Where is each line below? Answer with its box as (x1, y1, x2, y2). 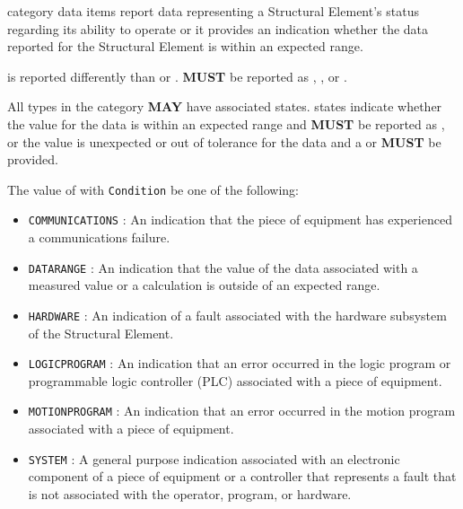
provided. (7, 150, 58, 169)
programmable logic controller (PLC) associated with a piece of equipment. (28, 371, 442, 390)
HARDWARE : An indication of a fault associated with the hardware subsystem (28, 305, 447, 324)
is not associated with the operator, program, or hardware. (28, 484, 352, 503)
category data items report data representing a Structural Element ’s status (7, 2, 419, 20)
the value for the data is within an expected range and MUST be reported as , (7, 114, 445, 133)
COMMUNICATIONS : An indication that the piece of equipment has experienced (28, 210, 452, 229)
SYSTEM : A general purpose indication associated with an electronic (28, 449, 400, 468)
